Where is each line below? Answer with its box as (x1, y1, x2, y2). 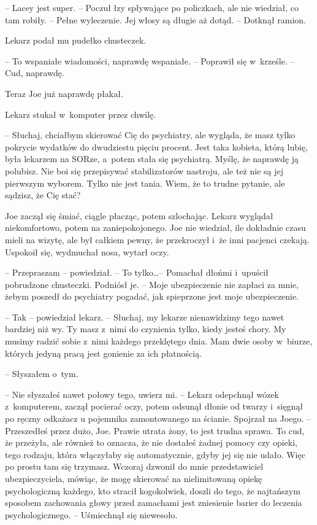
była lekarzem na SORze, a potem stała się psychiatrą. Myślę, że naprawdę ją (5, 152, 299, 165)
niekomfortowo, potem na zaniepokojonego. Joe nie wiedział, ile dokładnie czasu (5, 221, 306, 234)
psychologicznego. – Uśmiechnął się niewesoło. (5, 508, 178, 521)
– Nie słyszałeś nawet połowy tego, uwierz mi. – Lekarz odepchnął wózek (5, 387, 280, 400)
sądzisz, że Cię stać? (5, 189, 81, 201)
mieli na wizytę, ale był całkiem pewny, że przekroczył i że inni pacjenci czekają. (5, 233, 310, 246)
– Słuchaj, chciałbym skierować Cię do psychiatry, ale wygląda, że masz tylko (5, 128, 296, 141)
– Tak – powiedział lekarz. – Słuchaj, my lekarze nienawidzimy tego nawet (5, 310, 285, 323)
